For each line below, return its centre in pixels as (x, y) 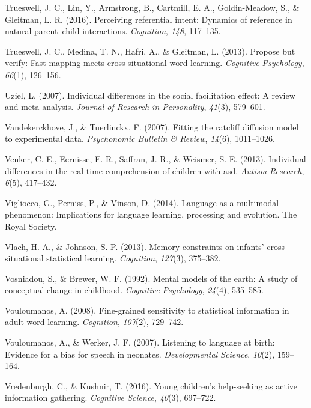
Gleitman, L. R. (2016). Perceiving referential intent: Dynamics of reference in (149, 19)
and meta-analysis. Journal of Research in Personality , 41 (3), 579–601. (135, 107)
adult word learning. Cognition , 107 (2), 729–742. (94, 322)
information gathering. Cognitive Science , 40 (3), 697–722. (110, 397)
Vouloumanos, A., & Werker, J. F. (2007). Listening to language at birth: (140, 342)
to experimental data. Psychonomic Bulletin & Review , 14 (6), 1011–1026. (140, 139)
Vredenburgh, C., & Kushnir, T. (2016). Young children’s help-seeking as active (151, 385)
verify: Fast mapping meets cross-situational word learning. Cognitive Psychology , (155, 63)
